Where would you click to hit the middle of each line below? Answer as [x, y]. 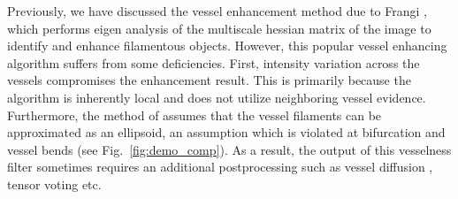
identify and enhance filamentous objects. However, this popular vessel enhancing [227, 46]
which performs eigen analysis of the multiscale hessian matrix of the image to [219, 28]
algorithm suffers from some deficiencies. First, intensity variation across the [214, 62]
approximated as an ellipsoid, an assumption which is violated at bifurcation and [226, 132]
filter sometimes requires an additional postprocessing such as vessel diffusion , [220, 167]
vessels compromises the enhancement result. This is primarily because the [209, 80]
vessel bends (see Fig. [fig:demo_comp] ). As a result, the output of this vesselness [229, 149]
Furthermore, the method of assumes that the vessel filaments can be [195, 115]
